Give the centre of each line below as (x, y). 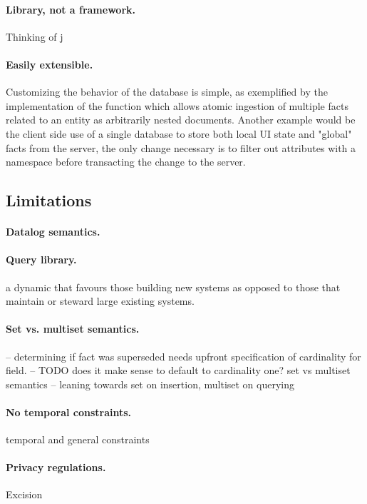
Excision (24, 494)
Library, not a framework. (71, 9)
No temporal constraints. (69, 412)
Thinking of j (35, 36)
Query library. (41, 259)
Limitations (49, 200)
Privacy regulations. (56, 467)
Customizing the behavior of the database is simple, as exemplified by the (167, 92)
